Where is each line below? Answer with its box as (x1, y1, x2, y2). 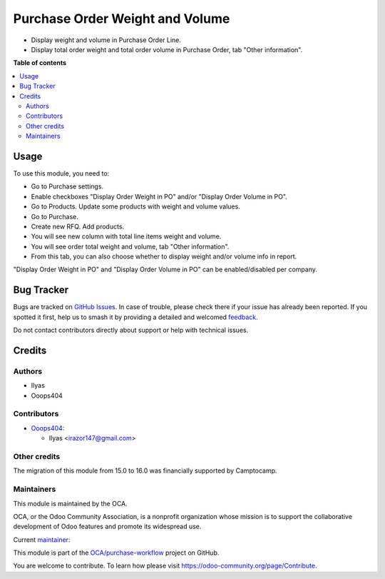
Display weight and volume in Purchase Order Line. (31, 36, 182, 44)
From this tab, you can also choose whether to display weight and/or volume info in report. (31, 252, 297, 261)
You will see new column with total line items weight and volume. (31, 232, 222, 241)
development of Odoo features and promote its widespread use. (13, 522, 202, 531)
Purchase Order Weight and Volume (13, 11, 230, 26)
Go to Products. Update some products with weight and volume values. (31, 202, 240, 211)
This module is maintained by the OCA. (13, 499, 128, 508)
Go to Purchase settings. (31, 182, 103, 191)
